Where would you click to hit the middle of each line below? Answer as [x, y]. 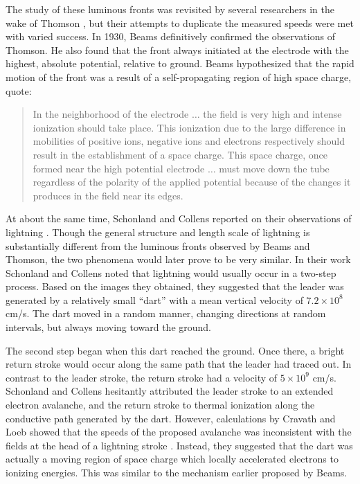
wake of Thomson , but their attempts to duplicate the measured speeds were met [180, 23]
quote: [19, 90]
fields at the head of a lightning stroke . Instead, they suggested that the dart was [179, 445]
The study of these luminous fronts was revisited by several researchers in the [170, 9]
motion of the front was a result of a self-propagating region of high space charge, [179, 77]
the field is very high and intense [272, 114]
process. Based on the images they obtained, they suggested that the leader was [175, 286]
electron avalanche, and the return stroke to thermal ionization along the [160, 405]
